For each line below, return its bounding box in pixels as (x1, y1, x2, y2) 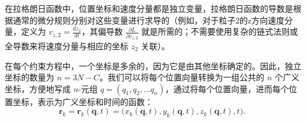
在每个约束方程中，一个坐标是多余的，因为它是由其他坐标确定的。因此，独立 (5, 59, 301, 72)
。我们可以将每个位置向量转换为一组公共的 (99, 71, 265, 83)
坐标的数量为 (5, 71, 54, 83)
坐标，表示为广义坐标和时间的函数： (12, 95, 153, 107)
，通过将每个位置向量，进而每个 (165, 82, 289, 94)
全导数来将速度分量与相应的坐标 (5, 39, 128, 52)
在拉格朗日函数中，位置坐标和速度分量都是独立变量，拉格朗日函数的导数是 (5, 2, 293, 14)
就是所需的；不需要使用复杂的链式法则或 (141, 25, 298, 38)
